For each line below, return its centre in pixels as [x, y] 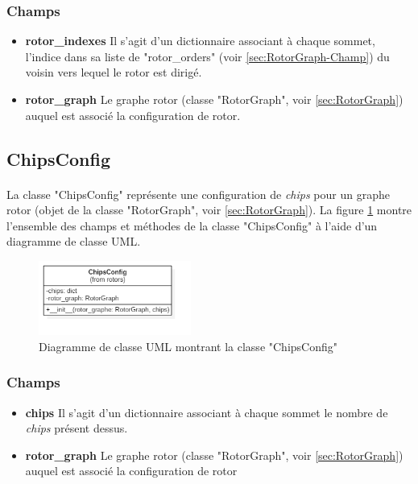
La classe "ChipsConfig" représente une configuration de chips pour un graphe [198, 194]
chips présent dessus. [77, 428]
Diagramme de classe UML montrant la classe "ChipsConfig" [188, 346]
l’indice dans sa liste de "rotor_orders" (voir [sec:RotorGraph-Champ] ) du [207, 56]
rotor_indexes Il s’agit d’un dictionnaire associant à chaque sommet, [200, 41]
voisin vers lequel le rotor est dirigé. [114, 72]
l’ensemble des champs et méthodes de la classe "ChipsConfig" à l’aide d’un [192, 225]
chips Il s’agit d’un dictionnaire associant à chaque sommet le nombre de [207, 412]
